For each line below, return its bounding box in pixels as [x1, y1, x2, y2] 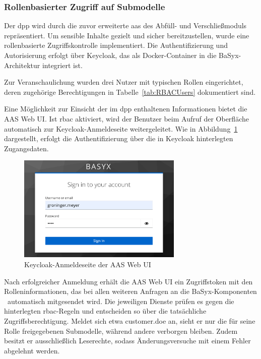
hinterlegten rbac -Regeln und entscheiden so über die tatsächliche [4, 306, 207, 316]
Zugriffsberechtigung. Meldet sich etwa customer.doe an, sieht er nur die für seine [4, 315, 255, 326]
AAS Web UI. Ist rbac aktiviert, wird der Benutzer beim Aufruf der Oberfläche [4, 113, 249, 124]
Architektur [4, 59, 40, 70]
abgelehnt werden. [4, 345, 60, 355]
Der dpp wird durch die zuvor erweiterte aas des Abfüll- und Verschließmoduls [4, 20, 247, 31]
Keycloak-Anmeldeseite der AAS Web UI [24, 259, 151, 269]
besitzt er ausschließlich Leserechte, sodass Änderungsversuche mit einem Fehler [4, 335, 251, 346]
